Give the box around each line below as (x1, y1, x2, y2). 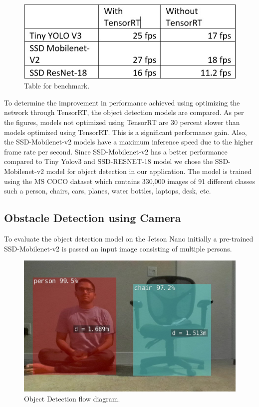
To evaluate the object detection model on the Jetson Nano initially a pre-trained (4, 233, 254, 243)
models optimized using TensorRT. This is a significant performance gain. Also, (4, 126, 247, 137)
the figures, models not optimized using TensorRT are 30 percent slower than (4, 117, 240, 127)
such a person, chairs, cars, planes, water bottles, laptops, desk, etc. (4, 185, 211, 196)
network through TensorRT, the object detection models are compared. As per (4, 107, 244, 117)
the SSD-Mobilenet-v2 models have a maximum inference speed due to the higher (4, 136, 254, 147)
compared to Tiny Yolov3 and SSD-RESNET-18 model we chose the (4, 156, 213, 166)
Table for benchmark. (24, 80, 90, 91)
